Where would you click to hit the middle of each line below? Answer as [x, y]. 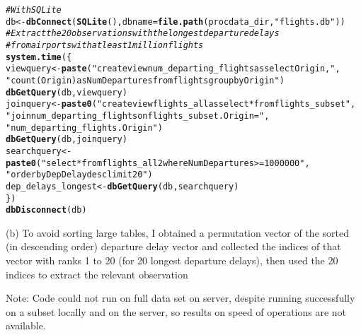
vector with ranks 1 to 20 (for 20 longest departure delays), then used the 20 [172, 260]
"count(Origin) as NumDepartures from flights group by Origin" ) [145, 80]
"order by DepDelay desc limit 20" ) [79, 175]
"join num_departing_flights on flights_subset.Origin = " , [138, 116]
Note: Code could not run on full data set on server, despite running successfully [180, 298]
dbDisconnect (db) [46, 210]
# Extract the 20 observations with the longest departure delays [143, 34]
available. [26, 325]
